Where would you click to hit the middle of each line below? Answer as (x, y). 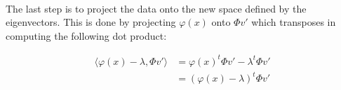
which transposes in (294, 22)
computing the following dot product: (86, 35)
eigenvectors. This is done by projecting (91, 22)
